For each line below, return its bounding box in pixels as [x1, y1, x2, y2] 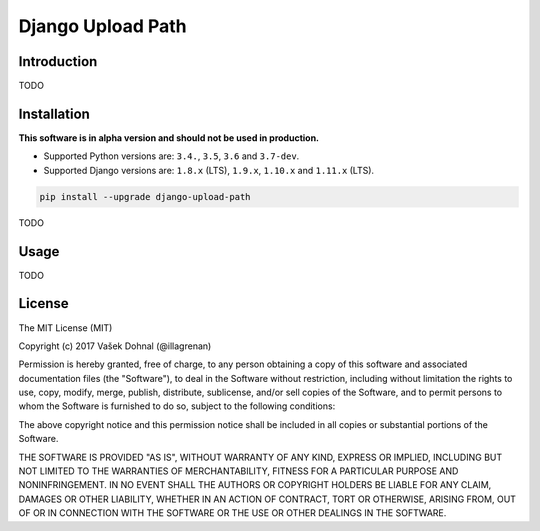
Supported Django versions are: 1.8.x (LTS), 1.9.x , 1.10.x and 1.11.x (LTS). [43, 164, 375, 176]
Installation [18, 105, 90, 122]
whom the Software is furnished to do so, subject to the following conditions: [18, 400, 336, 412]
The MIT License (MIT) [18, 321, 113, 334]
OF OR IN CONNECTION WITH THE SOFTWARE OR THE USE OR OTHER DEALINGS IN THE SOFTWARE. [18, 507, 447, 519]
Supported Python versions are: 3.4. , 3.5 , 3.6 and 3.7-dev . [43, 150, 300, 162]
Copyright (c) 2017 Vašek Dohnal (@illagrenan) [18, 340, 212, 352]
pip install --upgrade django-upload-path [39, 191, 251, 202]
